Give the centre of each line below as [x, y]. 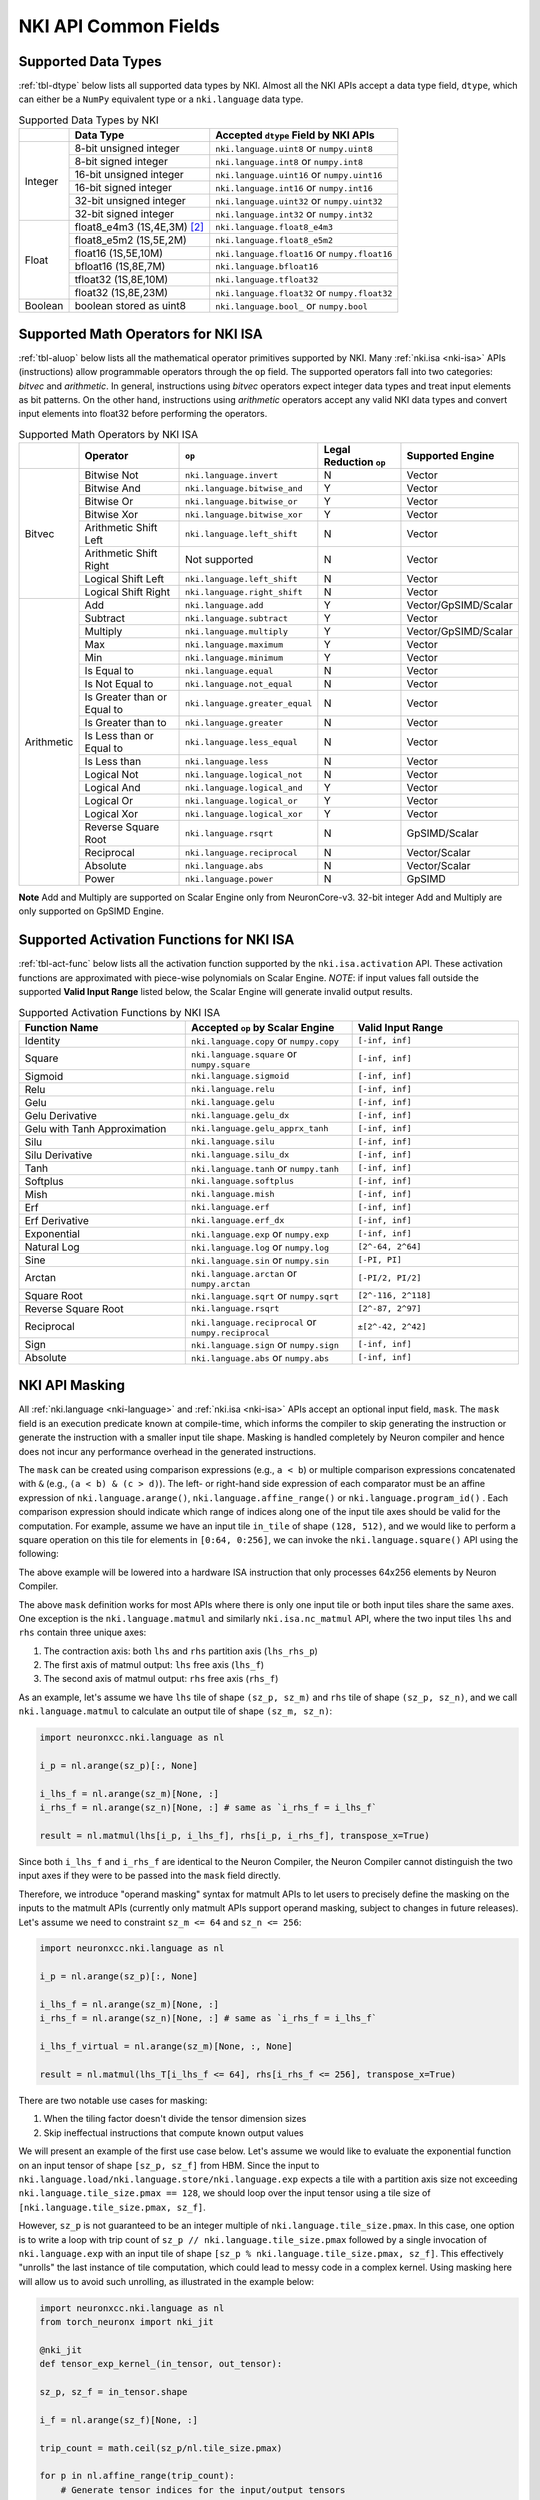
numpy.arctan [220, 1283]
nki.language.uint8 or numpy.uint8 [294, 148]
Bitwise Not [111, 475]
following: [38, 1554]
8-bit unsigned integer [127, 148]
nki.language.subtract [237, 618]
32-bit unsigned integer [130, 201]
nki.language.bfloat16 [267, 266]
